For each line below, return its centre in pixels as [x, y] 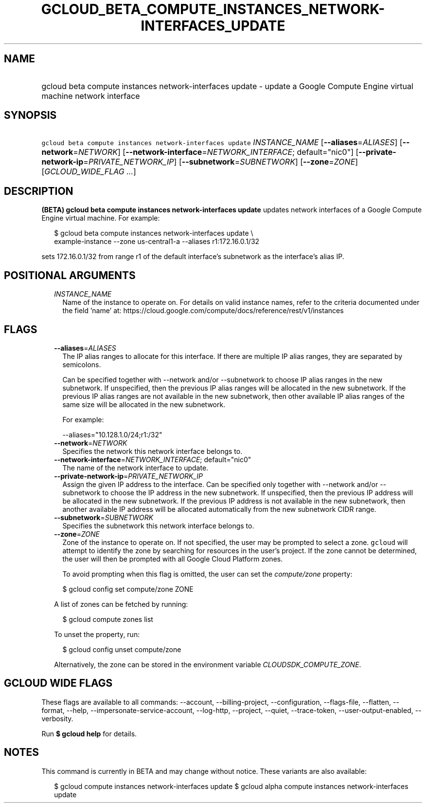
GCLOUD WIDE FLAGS [58, 683]
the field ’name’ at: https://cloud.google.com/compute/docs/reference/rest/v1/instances [203, 311]
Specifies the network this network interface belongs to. [152, 451]
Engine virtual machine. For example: [101, 218]
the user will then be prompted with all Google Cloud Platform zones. [173, 559]
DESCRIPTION [39, 191]
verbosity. [57, 718]
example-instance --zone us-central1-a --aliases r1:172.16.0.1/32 [157, 242]
